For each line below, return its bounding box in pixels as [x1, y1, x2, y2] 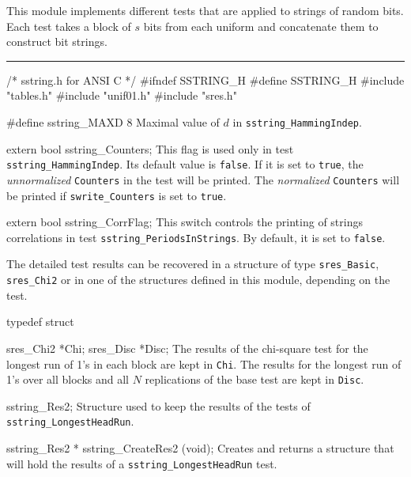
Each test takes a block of [6, 17, 131, 34]
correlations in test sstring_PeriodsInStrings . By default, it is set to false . [6, 229, 386, 245]
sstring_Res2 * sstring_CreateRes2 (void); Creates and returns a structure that [6, 440, 394, 456]
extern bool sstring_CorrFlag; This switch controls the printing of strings [6, 214, 363, 230]
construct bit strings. [6, 33, 107, 50]
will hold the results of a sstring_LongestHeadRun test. [6, 455, 277, 471]
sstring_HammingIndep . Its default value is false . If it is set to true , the [6, 156, 364, 172]
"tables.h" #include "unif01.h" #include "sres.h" [6, 87, 237, 104]
